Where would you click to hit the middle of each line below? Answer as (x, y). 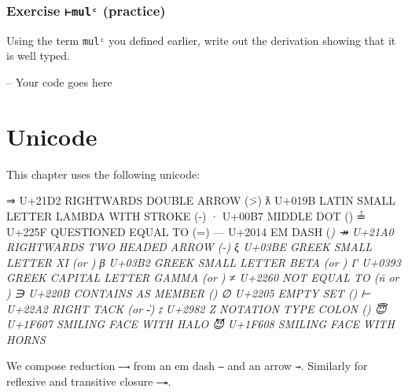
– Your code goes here (59, 82)
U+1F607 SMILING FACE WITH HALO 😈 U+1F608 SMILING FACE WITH (200, 324)
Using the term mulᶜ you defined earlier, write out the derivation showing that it (201, 40)
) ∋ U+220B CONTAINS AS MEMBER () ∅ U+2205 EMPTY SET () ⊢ (189, 292)
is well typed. (38, 55)
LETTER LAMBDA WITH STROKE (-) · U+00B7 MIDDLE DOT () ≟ (186, 215)
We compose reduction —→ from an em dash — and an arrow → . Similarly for (187, 366)
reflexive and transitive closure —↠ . (89, 381)
